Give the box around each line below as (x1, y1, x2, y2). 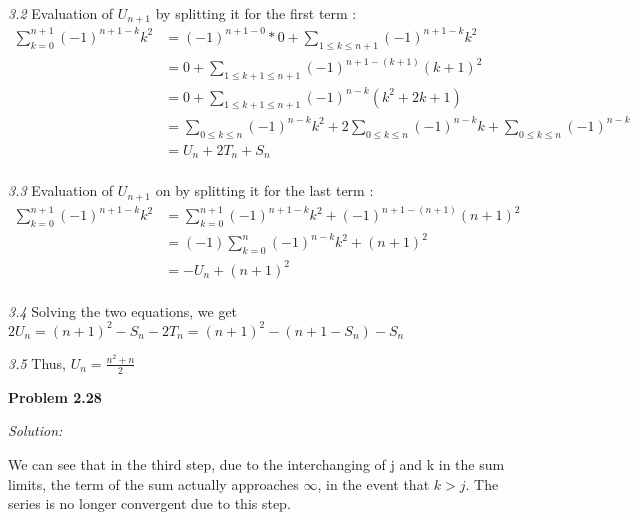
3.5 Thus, (8, 352, 66, 373)
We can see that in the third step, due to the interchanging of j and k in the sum (8, 453, 505, 474)
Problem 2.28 (8, 386, 102, 407)
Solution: (8, 420, 63, 441)
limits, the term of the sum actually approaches (8, 473, 299, 494)
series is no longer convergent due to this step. (8, 493, 291, 514)
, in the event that (317, 473, 430, 494)
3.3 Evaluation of (8, 180, 114, 201)
